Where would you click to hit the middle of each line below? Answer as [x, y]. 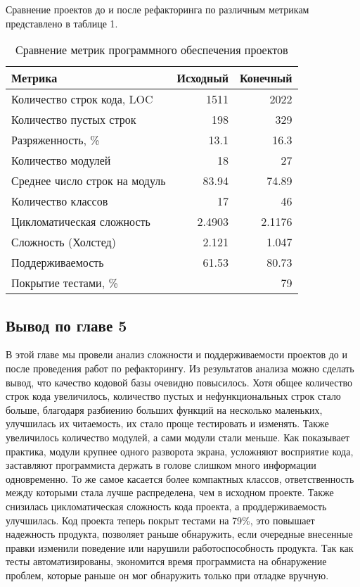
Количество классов [60, 201]
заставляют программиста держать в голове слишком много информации [161, 465]
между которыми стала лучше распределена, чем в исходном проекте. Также [170, 492]
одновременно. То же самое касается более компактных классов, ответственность [180, 478]
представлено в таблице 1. [62, 23]
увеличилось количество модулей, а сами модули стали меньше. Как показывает [178, 437]
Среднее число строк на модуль [89, 181]
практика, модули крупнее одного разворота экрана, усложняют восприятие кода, [180, 451]
